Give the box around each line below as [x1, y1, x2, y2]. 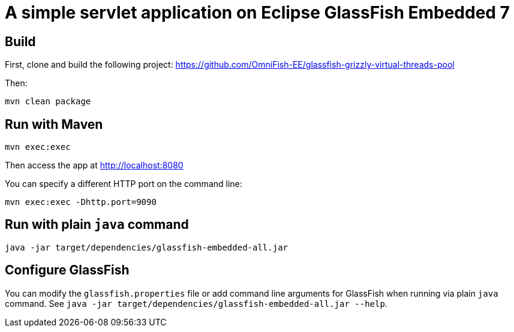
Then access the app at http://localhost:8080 [5, 160, 184, 171]
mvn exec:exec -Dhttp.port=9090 [5, 197, 157, 207]
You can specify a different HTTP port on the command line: [5, 179, 242, 189]
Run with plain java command [5, 217, 189, 233]
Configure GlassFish [5, 262, 130, 278]
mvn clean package [5, 96, 91, 107]
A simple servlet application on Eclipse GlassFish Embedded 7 [5, 2, 510, 23]
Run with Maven [5, 116, 103, 132]
